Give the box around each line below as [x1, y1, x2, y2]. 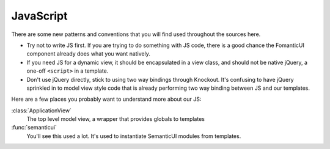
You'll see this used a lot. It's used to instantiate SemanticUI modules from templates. [26, 132, 241, 140]
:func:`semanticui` [11, 124, 57, 131]
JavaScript [11, 9, 68, 23]
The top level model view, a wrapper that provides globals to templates [26, 115, 205, 123]
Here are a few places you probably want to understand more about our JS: [11, 95, 202, 103]
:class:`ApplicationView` [11, 107, 72, 114]
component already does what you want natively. [26, 50, 151, 57]
